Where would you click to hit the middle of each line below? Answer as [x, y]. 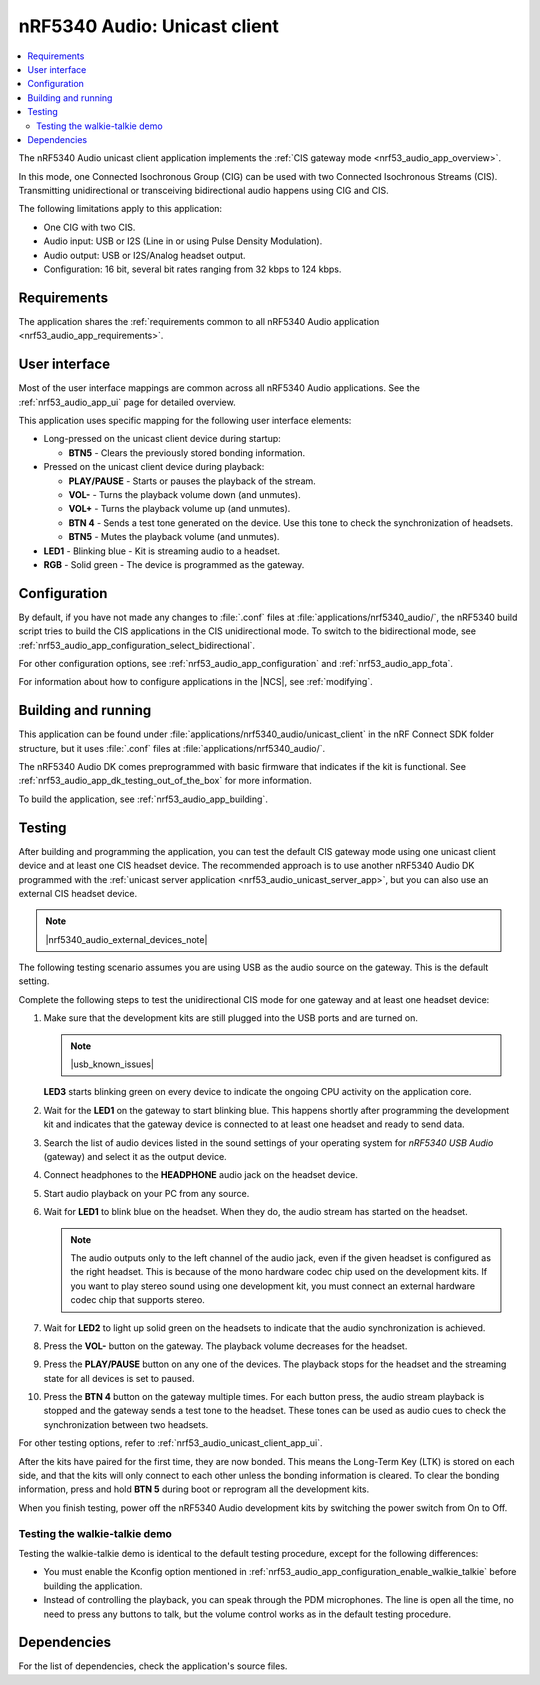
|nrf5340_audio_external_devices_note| [126, 939]
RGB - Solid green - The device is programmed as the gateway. [174, 564]
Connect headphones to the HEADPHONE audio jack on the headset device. [201, 1175]
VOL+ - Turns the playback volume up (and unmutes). [179, 509]
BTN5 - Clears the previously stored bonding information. [186, 452]
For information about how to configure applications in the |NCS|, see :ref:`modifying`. [196, 682]
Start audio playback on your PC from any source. [146, 1193]
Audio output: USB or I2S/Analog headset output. [144, 255]
